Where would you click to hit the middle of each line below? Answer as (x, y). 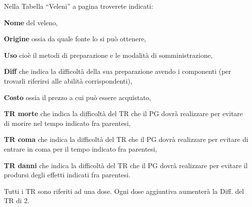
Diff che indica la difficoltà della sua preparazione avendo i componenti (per (118, 71)
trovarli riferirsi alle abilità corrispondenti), (68, 80)
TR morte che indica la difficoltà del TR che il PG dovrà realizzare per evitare (124, 113)
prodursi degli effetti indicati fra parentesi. (67, 175)
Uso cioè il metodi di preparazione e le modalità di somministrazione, (108, 55)
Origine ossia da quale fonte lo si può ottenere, (75, 39)
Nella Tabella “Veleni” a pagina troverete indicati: (79, 6)
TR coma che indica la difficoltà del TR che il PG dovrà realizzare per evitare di (126, 139)
